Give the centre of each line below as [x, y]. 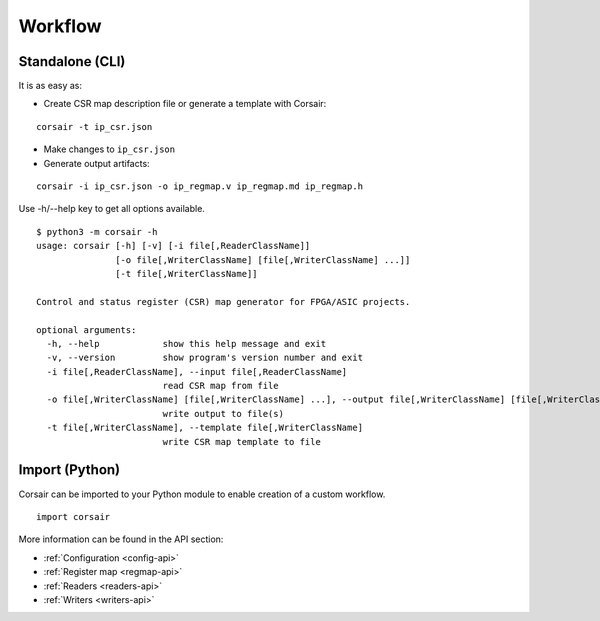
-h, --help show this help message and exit [186, 343]
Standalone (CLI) [72, 61]
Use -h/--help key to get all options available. [111, 209]
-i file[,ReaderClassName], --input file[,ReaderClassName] [197, 371]
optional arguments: [86, 329]
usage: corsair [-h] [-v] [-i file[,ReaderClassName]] [173, 246]
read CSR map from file [220, 386]
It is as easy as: [50, 86]
